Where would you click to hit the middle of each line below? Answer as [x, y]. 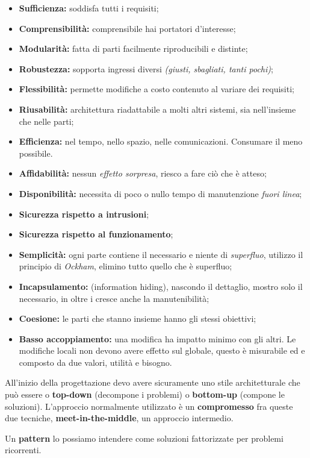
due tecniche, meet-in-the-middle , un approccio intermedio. [119, 418]
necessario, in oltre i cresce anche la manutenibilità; [114, 298]
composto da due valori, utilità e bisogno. [95, 362]
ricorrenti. [23, 450]
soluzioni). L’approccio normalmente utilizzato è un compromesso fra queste [149, 406]
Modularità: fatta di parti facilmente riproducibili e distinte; [133, 49]
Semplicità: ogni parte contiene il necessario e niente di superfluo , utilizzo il [161, 254]
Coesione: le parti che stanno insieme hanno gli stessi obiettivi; [138, 318]
